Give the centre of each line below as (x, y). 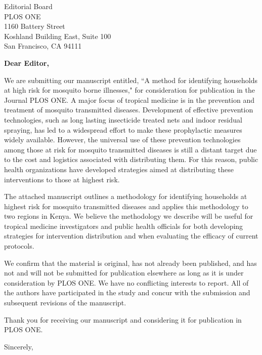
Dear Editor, (27, 63)
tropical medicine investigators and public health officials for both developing (124, 226)
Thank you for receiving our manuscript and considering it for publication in (123, 319)
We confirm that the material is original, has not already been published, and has (130, 263)
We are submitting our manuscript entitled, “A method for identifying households (131, 80)
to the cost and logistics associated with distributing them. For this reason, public (131, 159)
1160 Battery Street (35, 26)
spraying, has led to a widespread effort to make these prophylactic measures (123, 129)
